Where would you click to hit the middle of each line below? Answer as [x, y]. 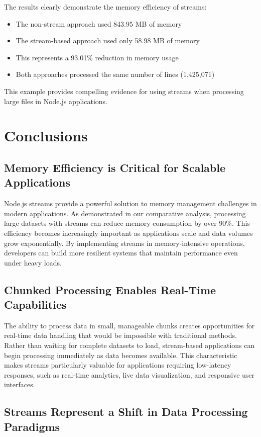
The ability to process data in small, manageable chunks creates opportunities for [129, 325]
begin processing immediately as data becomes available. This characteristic [121, 355]
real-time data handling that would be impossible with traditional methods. [120, 335]
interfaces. [20, 384]
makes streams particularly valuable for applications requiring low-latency [118, 365]
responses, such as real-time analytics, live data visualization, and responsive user [129, 374]
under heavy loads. [33, 262]
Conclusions [46, 136]
